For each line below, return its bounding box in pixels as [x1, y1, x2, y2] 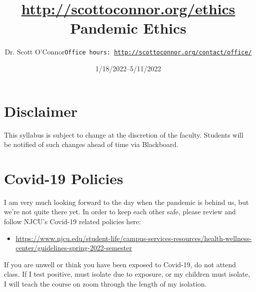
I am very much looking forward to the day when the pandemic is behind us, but [4, 196, 249, 207]
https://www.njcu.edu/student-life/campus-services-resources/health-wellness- [15, 233, 252, 243]
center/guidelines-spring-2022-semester [15, 243, 132, 253]
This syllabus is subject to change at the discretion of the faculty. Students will [4, 129, 244, 140]
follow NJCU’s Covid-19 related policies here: [4, 216, 141, 226]
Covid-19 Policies [4, 168, 123, 188]
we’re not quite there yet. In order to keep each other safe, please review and [4, 206, 236, 217]
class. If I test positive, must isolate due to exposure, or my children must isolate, [4, 269, 250, 279]
